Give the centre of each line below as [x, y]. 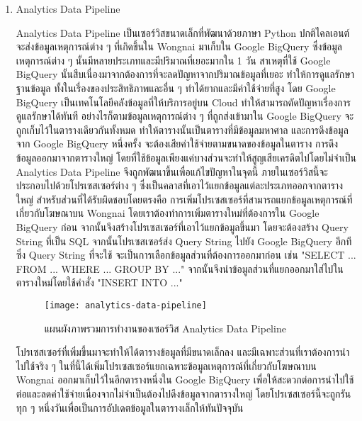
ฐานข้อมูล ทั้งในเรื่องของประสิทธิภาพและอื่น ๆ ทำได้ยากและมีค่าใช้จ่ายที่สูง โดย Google [176, 88]
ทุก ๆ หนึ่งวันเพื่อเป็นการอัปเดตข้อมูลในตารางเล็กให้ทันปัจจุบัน [130, 407]
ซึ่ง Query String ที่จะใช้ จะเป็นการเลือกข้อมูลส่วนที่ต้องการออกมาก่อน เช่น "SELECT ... [186, 255]
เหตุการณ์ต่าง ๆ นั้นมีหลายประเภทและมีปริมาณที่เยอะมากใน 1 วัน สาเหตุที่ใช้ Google [173, 60]
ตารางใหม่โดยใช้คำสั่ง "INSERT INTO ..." [99, 282]
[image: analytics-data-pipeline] [125, 305]
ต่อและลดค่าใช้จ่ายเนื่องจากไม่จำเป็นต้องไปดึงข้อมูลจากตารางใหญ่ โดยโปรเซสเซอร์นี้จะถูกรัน [183, 393]
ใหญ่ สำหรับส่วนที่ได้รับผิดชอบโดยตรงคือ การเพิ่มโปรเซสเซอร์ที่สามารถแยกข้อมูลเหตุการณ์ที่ [184, 199]
